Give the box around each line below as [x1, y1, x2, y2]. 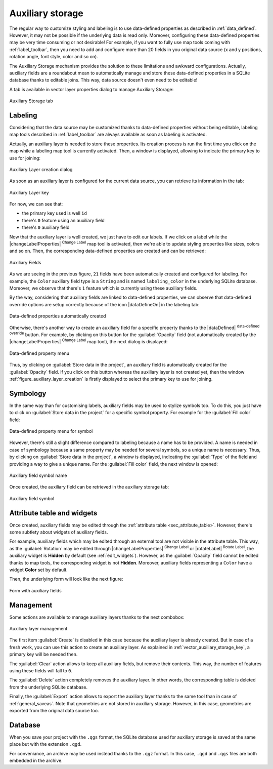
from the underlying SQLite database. [9, 684, 88, 690]
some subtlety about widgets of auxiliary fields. [9, 529, 108, 535]
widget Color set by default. [9, 566, 68, 573]
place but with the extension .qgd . [9, 741, 82, 747]
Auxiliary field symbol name [9, 472, 67, 478]
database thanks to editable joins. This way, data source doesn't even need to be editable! [9, 77, 198, 83]
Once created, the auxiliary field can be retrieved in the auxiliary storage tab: [9, 484, 169, 490]
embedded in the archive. [9, 757, 63, 764]
